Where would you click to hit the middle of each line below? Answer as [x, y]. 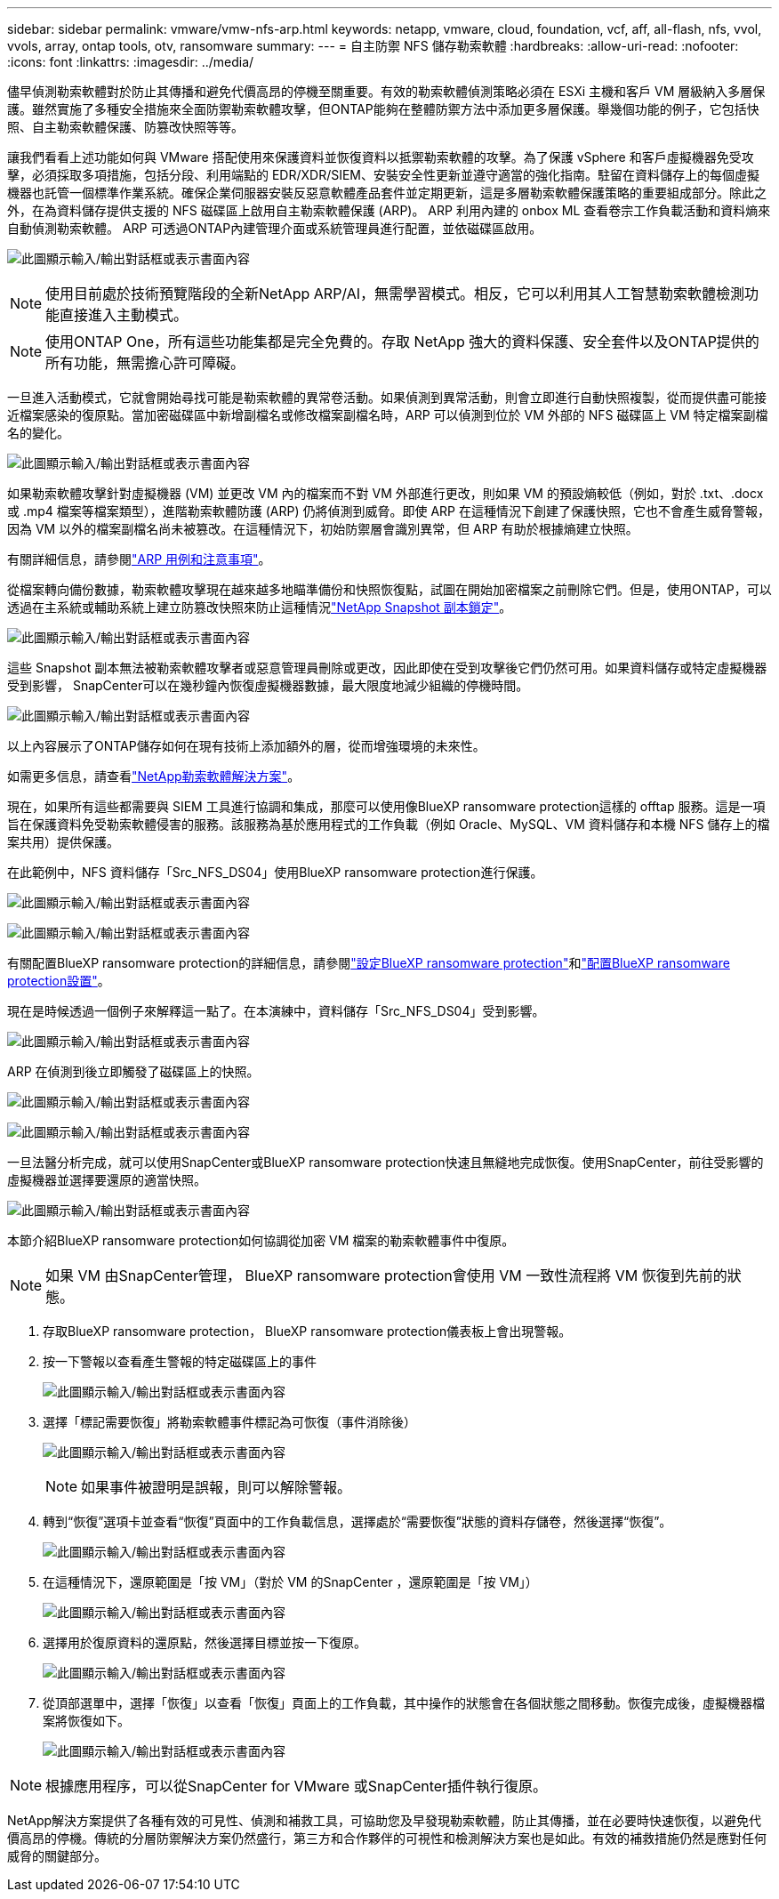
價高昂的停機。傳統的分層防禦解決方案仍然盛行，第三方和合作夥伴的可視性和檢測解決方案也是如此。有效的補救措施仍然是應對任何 [387, 1838]
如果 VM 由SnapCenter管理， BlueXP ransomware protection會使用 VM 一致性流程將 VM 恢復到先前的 [386, 1275]
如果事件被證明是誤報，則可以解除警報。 [217, 1487]
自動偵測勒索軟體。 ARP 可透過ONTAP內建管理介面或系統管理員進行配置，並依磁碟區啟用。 [275, 228]
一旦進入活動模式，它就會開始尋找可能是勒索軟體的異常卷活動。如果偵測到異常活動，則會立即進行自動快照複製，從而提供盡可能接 [387, 397]
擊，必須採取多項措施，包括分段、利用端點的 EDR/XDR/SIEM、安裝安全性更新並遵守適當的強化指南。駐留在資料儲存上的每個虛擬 [384, 175]
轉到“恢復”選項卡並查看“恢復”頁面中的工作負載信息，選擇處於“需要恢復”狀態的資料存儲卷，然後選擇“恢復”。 [357, 1521]
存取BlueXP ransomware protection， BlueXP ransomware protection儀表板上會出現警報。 [307, 1331]
